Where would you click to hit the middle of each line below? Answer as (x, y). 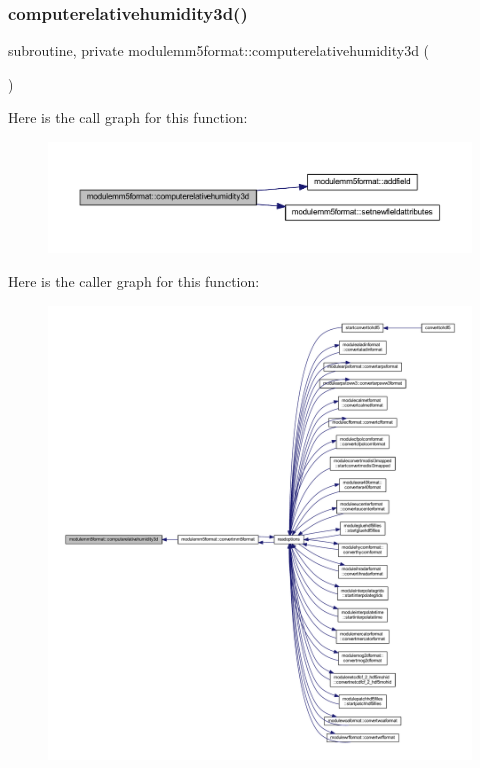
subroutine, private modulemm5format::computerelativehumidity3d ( (219, 50)
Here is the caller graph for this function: (134, 280)
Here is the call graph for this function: (128, 117)
